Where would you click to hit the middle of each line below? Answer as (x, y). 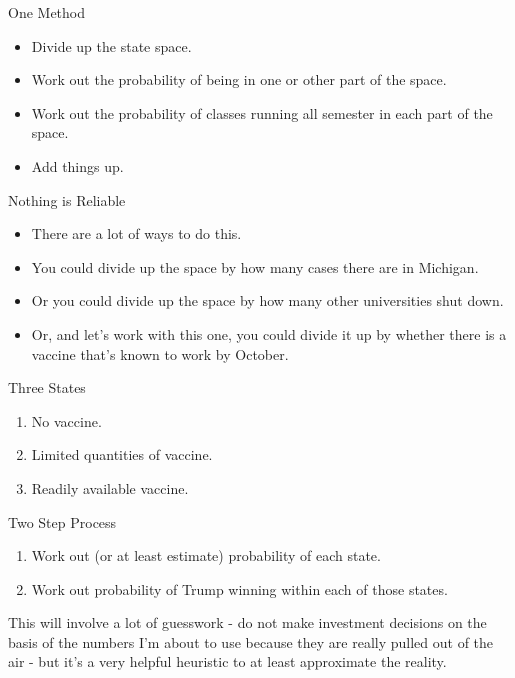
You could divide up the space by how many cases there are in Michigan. (255, 266)
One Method (47, 12)
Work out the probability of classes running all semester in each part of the (262, 112)
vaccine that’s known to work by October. (160, 353)
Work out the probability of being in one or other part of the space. (239, 79)
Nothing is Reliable (67, 199)
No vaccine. (66, 420)
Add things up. (77, 165)
